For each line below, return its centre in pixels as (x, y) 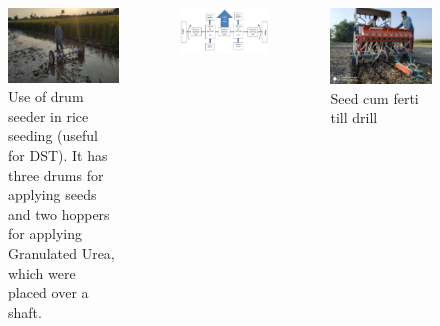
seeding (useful (53, 135)
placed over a (48, 292)
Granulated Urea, (61, 252)
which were (42, 272)
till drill (354, 117)
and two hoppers (59, 213)
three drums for (56, 174)
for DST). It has (58, 154)
